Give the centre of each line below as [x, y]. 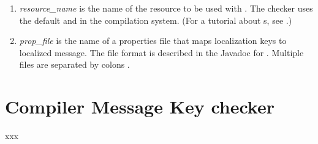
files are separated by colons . [74, 64]
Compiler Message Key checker [140, 106]
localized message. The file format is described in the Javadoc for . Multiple [161, 52]
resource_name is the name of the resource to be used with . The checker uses [166, 8]
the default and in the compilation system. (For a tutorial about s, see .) [156, 20]
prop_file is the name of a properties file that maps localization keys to [153, 41]
